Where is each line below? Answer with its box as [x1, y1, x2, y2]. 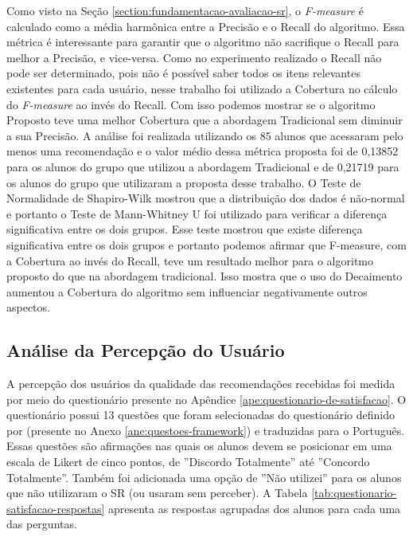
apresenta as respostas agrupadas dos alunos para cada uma [107, 500, 401, 516]
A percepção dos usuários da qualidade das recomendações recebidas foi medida [6, 375, 395, 392]
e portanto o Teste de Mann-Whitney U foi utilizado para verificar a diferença [6, 205, 388, 221]
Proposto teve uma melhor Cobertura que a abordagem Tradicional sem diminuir [6, 112, 403, 128]
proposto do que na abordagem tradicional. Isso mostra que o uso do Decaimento [6, 268, 403, 284]
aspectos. [6, 299, 50, 316]
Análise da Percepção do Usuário [6, 338, 285, 363]
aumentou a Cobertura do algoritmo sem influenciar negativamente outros [6, 283, 368, 300]
